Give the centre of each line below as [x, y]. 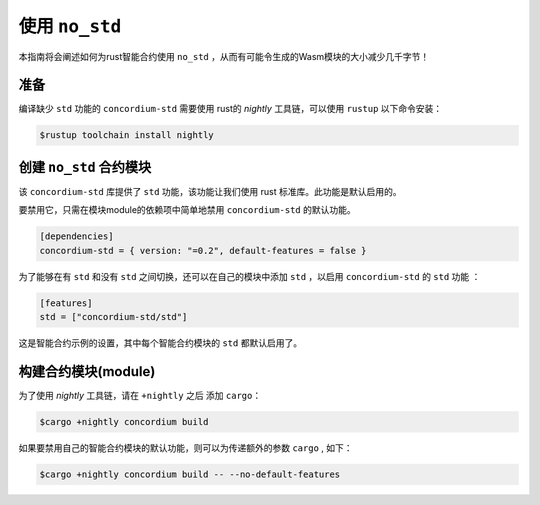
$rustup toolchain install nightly [126, 135]
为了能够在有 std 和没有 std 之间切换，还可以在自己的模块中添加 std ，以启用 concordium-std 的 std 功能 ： [249, 276]
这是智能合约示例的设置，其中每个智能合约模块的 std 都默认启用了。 [160, 343]
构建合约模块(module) [87, 371]
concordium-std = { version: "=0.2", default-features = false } [203, 250]
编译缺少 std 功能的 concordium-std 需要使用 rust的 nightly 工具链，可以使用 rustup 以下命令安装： [230, 109]
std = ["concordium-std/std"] [113, 317]
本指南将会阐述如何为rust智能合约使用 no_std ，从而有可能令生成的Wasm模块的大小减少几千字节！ [224, 56]
